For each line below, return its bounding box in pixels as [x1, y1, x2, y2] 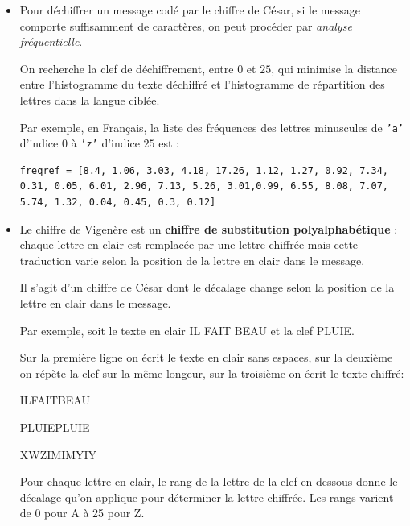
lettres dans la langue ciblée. [19, 91, 160, 108]
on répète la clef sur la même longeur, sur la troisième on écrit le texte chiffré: [19, 364, 404, 381]
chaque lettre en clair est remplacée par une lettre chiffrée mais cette [19, 236, 359, 253]
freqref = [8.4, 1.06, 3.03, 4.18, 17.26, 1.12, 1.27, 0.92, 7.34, [19, 164, 388, 176]
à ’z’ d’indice [71, 135, 140, 151]
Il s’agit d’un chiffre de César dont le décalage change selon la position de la [19, 279, 395, 296]
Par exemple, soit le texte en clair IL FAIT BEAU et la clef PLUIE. [19, 321, 355, 338]
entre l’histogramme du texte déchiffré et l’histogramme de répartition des [19, 76, 385, 93]
